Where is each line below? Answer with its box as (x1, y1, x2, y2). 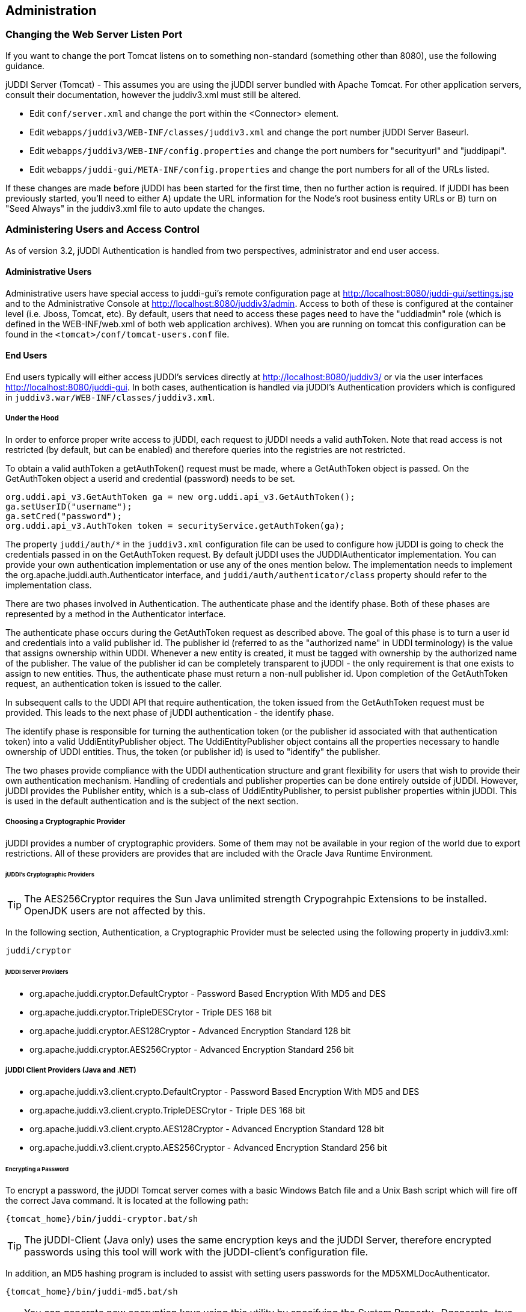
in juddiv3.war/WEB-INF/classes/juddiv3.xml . (5, 392, 215, 402)
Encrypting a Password (5, 1165, 69, 1172)
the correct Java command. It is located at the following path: (5, 1195, 249, 1206)
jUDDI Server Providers (5, 969, 69, 976)
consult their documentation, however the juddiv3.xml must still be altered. (5, 89, 301, 100)
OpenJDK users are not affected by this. (24, 905, 206, 917)
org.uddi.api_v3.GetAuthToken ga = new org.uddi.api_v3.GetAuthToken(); (5, 491, 355, 502)
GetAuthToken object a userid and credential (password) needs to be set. (5, 473, 295, 484)
